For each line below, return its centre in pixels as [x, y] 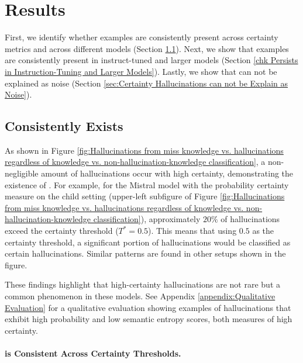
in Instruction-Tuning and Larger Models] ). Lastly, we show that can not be [141, 71]
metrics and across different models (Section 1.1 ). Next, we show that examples [147, 48]
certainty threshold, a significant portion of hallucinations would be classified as [148, 242]
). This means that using [192, 231]
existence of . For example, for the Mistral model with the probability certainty [147, 184]
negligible [22, 173]
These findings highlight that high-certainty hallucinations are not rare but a [143, 284]
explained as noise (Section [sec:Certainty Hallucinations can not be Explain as [147, 83]
